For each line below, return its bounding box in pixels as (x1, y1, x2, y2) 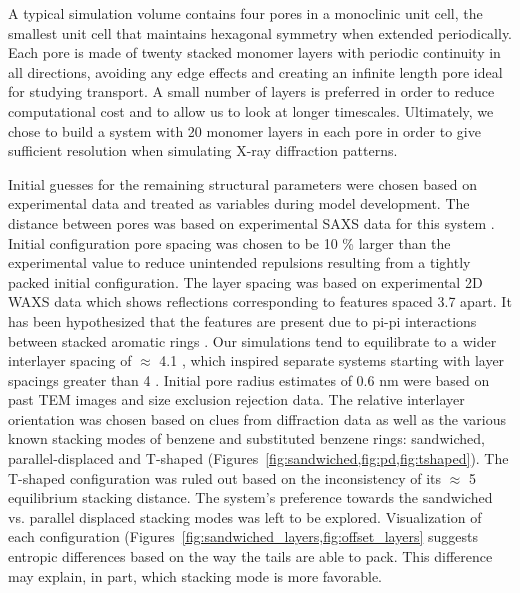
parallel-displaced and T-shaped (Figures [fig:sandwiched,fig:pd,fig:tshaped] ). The (8, 448, 509, 469)
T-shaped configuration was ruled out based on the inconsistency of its (8, 467, 441, 488)
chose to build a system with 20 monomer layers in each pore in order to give (8, 120, 481, 141)
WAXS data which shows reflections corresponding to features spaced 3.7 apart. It (8, 291, 512, 312)
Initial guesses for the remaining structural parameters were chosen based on (8, 173, 477, 194)
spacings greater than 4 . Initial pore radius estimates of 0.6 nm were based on (8, 369, 490, 390)
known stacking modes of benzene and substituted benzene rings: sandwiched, (8, 428, 485, 449)
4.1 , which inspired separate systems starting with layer (159, 350, 505, 371)
